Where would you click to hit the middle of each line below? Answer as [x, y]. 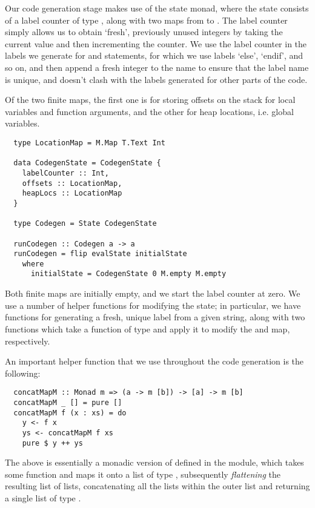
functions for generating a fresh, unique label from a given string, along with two [155, 317]
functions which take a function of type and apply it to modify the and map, [148, 328]
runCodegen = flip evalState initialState [100, 254]
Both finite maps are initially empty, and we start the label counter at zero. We [153, 293]
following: [23, 373]
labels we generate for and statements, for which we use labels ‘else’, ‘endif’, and [154, 55]
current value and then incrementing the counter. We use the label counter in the [156, 43]
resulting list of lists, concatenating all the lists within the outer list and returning [157, 486]
